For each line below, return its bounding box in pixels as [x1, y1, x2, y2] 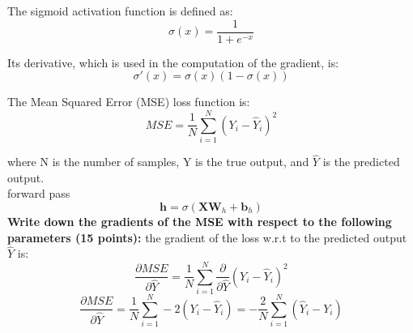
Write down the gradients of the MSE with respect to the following [7, 212, 392, 229]
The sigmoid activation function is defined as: [7, 2, 233, 19]
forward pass [7, 185, 70, 202]
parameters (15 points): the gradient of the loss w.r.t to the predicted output [7, 228, 407, 245]
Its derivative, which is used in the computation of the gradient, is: [7, 53, 339, 70]
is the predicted [322, 153, 400, 170]
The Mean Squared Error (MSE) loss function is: [7, 93, 250, 110]
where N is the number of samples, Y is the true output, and [7, 153, 309, 170]
